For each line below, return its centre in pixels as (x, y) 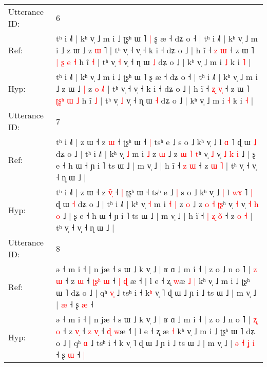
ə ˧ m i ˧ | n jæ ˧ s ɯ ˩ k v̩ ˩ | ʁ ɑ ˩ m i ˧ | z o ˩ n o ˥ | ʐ (157, 319)
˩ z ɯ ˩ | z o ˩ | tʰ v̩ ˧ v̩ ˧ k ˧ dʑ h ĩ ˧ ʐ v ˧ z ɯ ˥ (153, 88)
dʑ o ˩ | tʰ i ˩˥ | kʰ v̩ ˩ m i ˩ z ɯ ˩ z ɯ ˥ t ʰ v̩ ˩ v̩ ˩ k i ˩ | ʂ (156, 154)
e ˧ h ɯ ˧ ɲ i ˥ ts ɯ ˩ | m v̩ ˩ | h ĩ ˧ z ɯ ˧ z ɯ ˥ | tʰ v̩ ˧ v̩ (156, 165)
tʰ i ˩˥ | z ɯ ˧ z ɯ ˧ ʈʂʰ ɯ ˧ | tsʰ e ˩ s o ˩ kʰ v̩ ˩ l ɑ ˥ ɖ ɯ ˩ (156, 142)
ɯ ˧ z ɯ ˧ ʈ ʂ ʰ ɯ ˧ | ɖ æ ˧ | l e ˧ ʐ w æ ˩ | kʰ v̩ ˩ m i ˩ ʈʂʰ (153, 281)
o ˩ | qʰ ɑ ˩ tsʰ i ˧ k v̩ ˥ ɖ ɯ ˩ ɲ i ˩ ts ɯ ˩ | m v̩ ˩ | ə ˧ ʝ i (155, 343)
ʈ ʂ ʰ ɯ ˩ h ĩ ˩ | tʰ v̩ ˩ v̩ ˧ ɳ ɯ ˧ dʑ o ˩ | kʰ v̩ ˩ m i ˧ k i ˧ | (155, 100)
